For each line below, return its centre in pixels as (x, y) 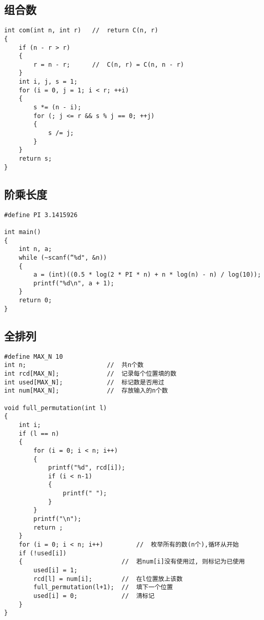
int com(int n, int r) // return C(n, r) (81, 31)
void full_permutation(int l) (56, 408)
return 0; (35, 301)
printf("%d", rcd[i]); (87, 468)
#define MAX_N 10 (34, 356)
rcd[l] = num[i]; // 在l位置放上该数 (108, 579)
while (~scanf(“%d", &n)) (63, 257)
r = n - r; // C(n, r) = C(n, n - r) (109, 64)
